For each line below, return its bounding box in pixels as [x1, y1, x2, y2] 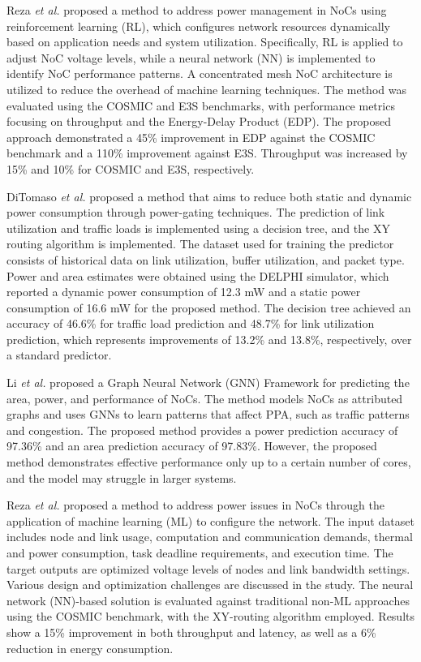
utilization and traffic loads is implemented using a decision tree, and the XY [6, 219, 390, 236]
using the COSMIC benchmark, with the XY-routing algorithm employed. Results [6, 608, 415, 625]
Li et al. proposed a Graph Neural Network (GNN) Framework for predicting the [6, 374, 410, 391]
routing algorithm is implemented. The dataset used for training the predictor [6, 235, 394, 252]
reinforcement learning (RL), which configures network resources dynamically [6, 17, 391, 34]
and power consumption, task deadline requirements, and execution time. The [6, 544, 393, 561]
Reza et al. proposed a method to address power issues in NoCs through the [6, 496, 385, 514]
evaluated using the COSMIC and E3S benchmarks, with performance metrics [6, 97, 395, 114]
